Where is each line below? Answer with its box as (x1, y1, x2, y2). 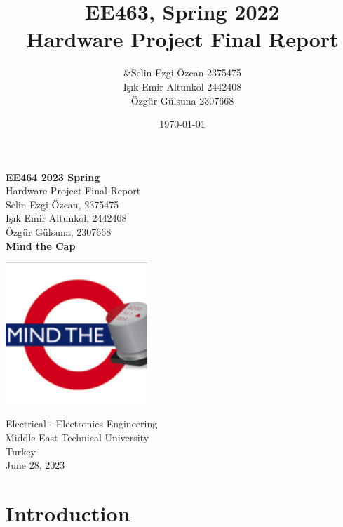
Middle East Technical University (6, 430, 149, 445)
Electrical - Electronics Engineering (6, 416, 158, 431)
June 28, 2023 (6, 458, 65, 472)
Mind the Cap (6, 238, 76, 253)
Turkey (6, 443, 36, 458)
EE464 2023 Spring (6, 169, 100, 184)
